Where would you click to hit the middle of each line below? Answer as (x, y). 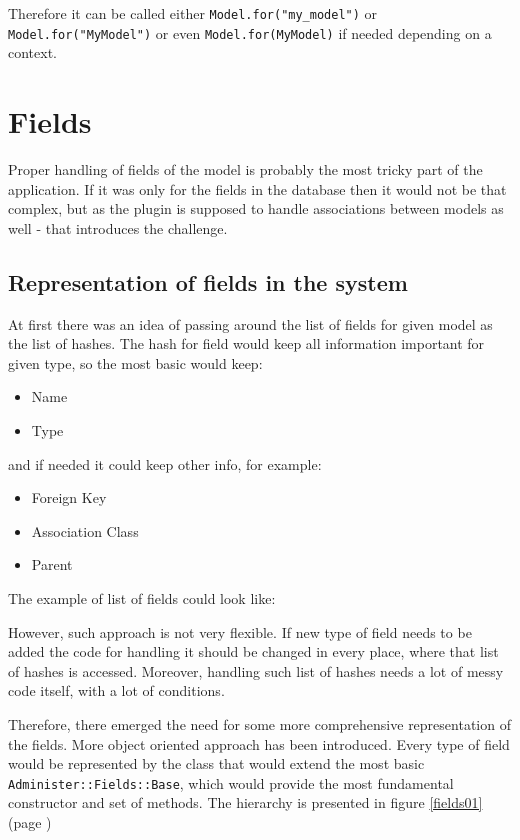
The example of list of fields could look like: (142, 597)
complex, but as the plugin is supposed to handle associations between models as (256, 208)
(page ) (30, 821)
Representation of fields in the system (208, 281)
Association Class (85, 530)
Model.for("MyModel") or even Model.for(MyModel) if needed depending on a (250, 32)
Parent (52, 564)
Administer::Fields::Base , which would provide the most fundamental (231, 782)
